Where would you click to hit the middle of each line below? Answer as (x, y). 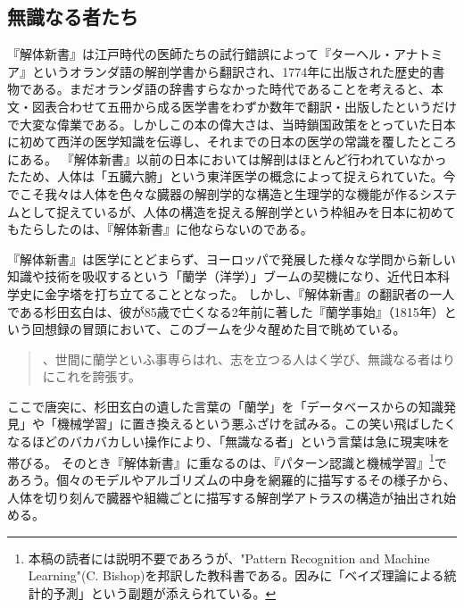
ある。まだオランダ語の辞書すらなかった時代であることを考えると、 (231, 89)
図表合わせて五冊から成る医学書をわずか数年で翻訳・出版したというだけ (244, 106)
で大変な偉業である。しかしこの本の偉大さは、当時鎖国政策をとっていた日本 (232, 124)
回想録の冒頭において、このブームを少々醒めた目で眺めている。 (219, 329)
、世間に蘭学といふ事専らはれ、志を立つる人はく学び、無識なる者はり (249, 358)
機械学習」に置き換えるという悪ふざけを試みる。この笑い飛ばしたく (257, 424)
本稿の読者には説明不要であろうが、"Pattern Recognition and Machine (229, 558)
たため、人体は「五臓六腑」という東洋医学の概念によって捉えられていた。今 (232, 176)
